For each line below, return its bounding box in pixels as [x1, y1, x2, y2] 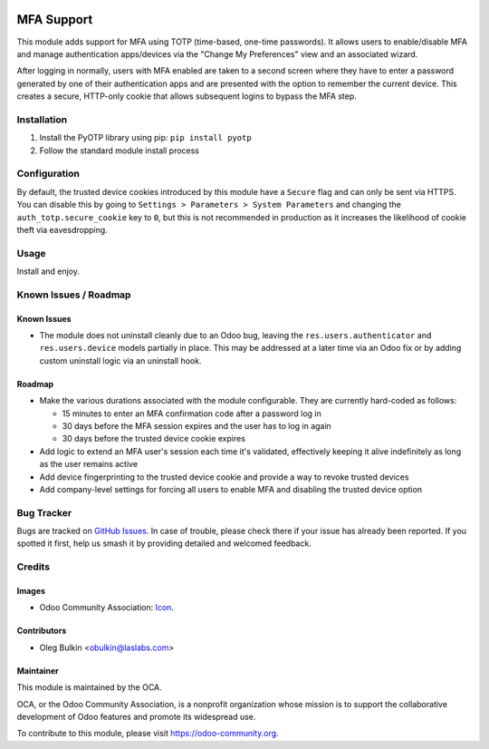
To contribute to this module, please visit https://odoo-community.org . [16, 728, 280, 739]
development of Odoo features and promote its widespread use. [16, 711, 256, 722]
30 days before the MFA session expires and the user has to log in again [62, 420, 332, 431]
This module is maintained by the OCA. [16, 682, 162, 693]
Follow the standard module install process [39, 145, 199, 156]
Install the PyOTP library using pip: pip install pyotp [39, 132, 253, 143]
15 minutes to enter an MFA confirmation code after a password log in [62, 408, 321, 419]
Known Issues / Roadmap [16, 288, 131, 301]
